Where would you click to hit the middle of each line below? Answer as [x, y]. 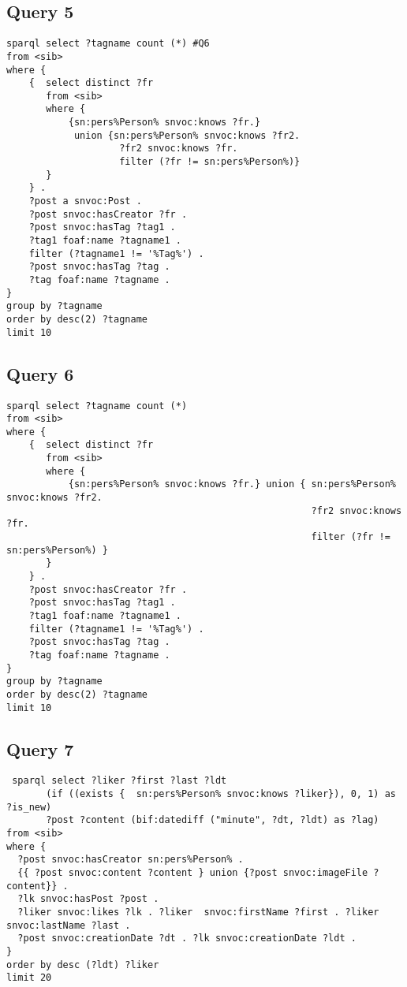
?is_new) [29, 807]
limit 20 [29, 978]
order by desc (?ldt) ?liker [83, 965]
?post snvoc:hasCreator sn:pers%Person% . [131, 860]
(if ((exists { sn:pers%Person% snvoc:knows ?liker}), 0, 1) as [221, 794]
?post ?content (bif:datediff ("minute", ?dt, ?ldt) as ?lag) [213, 820]
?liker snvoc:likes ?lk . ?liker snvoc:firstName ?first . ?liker [198, 913]
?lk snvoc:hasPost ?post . [88, 899]
